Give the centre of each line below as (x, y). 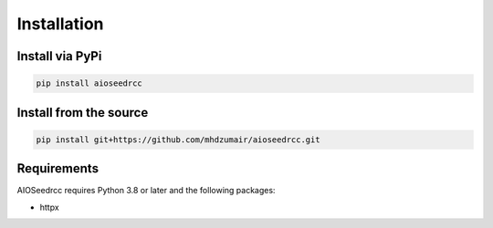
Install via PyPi (59, 56)
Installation (60, 24)
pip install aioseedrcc (89, 83)
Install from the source (83, 113)
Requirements (58, 169)
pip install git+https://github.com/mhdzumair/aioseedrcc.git (178, 140)
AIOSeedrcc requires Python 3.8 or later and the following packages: (146, 191)
